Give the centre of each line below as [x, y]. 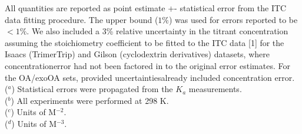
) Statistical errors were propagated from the [92, 89]
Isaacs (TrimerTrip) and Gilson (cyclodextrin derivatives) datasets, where [137, 54]
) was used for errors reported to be [233, 19]
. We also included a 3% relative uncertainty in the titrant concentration [157, 31]
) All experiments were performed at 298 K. [90, 100]
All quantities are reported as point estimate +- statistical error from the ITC [146, 8]
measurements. [215, 89]
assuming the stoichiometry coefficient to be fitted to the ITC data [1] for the [145, 42]
